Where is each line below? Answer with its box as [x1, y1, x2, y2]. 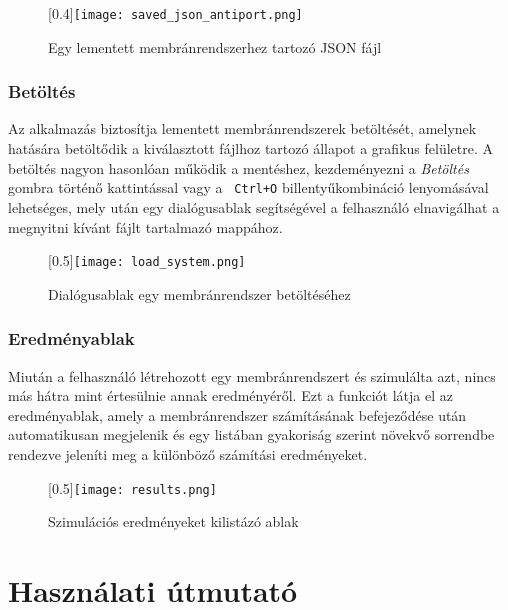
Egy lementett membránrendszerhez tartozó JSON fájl [48, 36, 382, 57]
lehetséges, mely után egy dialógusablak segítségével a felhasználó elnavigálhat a [8, 196, 500, 217]
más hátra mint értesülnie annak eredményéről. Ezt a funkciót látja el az [8, 385, 453, 406]
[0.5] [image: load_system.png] [48, 250, 246, 271]
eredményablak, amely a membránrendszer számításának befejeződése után [8, 404, 467, 425]
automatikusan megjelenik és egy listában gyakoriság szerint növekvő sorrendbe [8, 424, 495, 445]
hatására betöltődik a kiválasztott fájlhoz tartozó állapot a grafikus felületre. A [8, 138, 493, 159]
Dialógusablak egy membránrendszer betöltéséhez [48, 283, 351, 304]
